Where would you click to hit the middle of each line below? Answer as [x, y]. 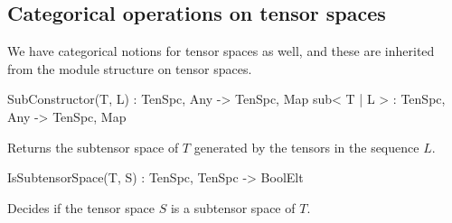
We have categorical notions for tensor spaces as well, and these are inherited [221, 51]
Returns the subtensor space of [93, 147]
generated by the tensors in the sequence [306, 147]
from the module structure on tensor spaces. [130, 68]
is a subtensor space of [233, 207]
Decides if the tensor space [81, 207]
